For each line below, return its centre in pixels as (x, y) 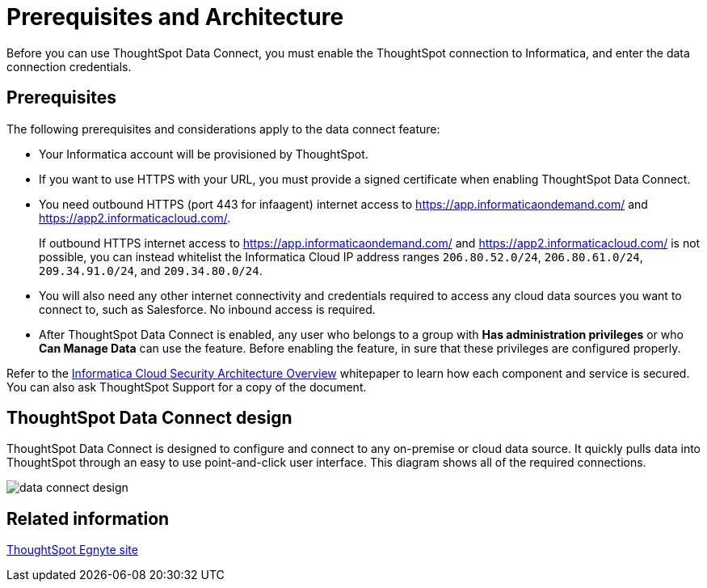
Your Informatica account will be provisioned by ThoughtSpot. (204, 154)
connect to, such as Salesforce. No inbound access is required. (207, 309)
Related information (88, 518)
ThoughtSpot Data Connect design (149, 418)
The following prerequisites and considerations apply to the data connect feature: (223, 129)
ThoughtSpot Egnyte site (72, 550)
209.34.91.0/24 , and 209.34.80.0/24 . (151, 270)
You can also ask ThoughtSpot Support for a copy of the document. (187, 387)
